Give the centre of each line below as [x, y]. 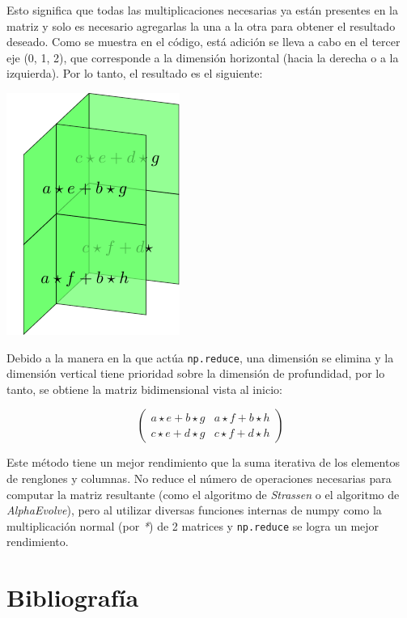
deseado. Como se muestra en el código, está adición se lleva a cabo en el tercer [203, 42]
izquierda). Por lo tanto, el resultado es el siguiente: [135, 73]
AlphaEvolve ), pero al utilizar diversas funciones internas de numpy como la [194, 510]
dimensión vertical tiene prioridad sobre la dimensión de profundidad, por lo [196, 373]
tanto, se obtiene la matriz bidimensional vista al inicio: [144, 389]
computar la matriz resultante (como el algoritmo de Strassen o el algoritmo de [203, 494]
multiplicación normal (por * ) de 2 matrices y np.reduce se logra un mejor [193, 525]
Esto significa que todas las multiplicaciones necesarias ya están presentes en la [202, 10]
